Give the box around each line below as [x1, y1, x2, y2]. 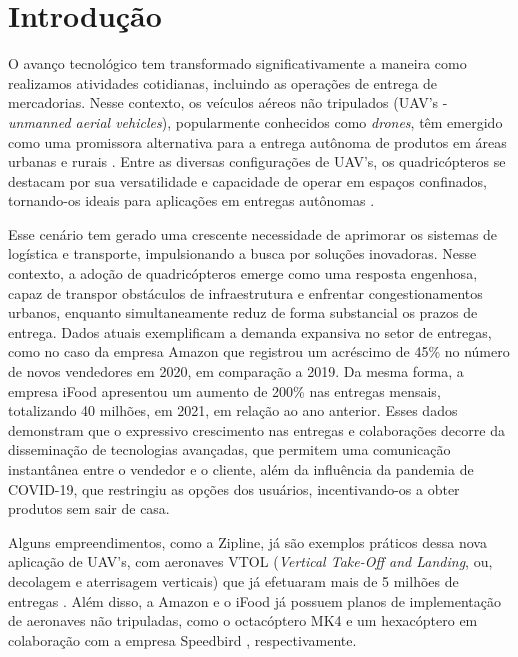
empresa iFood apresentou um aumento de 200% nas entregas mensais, [8, 380, 441, 401]
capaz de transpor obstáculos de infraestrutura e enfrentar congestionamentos [8, 282, 483, 303]
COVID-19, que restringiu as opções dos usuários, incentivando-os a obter [8, 478, 460, 499]
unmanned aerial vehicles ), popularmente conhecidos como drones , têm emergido [8, 111, 503, 132]
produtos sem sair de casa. [8, 498, 170, 519]
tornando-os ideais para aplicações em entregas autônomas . [8, 190, 375, 211]
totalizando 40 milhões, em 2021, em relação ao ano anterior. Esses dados [8, 400, 458, 421]
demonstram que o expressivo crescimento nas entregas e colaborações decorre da [8, 419, 505, 440]
